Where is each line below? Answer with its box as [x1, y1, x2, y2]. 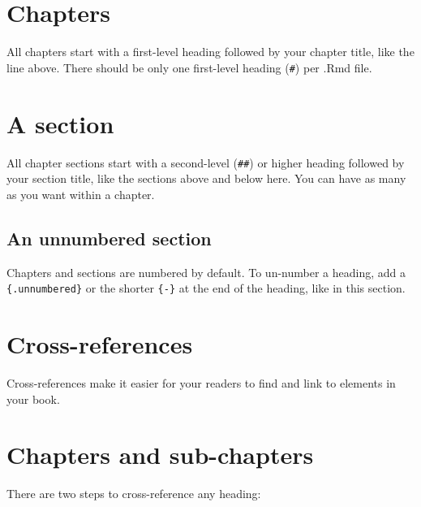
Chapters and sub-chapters [6, 438, 314, 471]
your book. [6, 390, 60, 407]
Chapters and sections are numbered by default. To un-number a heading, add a [6, 263, 406, 280]
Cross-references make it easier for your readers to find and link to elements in [6, 374, 396, 391]
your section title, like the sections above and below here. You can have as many [6, 170, 406, 187]
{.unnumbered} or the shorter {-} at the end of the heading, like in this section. [6, 279, 406, 297]
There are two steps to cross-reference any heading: [6, 485, 261, 502]
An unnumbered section [6, 225, 212, 250]
